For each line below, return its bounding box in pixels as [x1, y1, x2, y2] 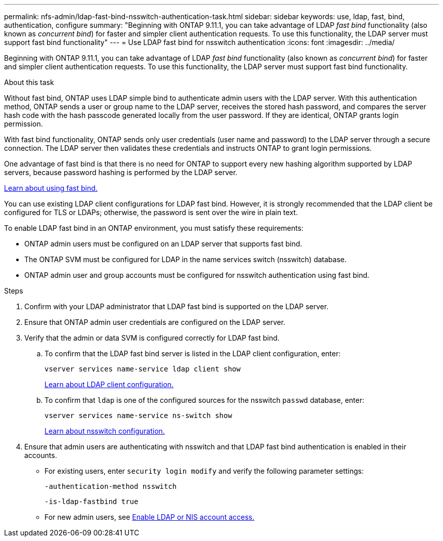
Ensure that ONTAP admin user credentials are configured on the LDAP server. [24, 318, 286, 326]
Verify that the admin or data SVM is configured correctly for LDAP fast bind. [24, 334, 280, 342]
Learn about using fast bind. [4, 184, 98, 192]
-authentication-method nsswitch [45, 482, 177, 490]
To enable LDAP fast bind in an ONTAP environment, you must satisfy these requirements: [4, 224, 303, 232]
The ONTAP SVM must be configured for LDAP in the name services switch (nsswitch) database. [24, 255, 347, 264]
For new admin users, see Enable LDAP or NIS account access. [45, 513, 254, 521]
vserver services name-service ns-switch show [45, 411, 232, 420]
